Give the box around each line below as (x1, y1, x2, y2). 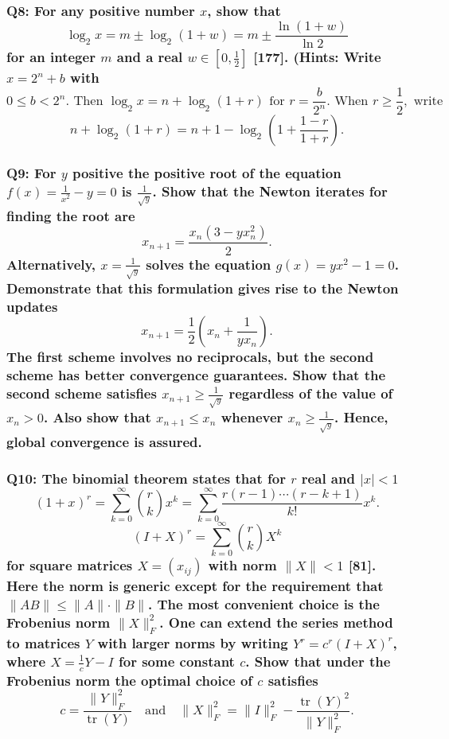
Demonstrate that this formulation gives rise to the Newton (6, 278, 399, 298)
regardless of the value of (228, 383, 393, 403)
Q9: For (6, 163, 57, 183)
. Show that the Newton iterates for (152, 181, 388, 201)
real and (301, 468, 355, 488)
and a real (116, 47, 183, 67)
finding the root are (6, 206, 135, 226)
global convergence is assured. (6, 432, 202, 452)
